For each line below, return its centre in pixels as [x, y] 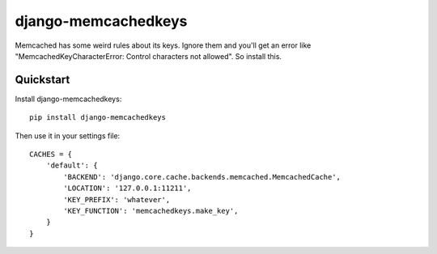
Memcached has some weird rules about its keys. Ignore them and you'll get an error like [163, 45]
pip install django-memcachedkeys [98, 118]
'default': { [72, 165]
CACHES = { [51, 155]
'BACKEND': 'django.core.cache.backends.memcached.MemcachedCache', [202, 177]
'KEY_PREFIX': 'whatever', [117, 199]
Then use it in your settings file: [68, 135]
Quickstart [42, 80]
